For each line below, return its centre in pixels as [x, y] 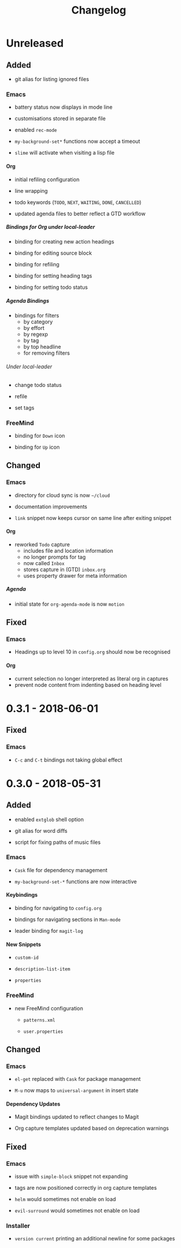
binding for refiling [37, 265]
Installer [18, 1226]
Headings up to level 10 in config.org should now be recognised [92, 652]
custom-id [27, 958]
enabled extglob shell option [49, 819]
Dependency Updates [33, 1104]
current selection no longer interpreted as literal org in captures [91, 678]
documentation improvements [51, 506]
